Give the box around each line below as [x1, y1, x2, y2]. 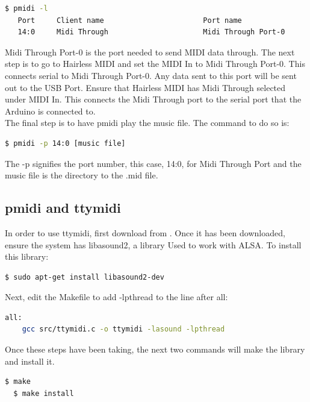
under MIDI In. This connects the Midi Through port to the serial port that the [5, 93, 302, 105]
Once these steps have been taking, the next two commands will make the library [5, 343, 305, 356]
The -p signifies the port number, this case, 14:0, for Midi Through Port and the [5, 157, 302, 169]
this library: [5, 250, 49, 263]
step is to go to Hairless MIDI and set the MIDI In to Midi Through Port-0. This [5, 57, 305, 70]
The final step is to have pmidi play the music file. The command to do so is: [5, 116, 290, 129]
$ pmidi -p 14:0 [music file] [5, 139, 126, 148]
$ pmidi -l [5, 4, 48, 13]
